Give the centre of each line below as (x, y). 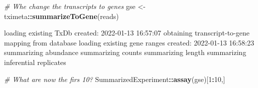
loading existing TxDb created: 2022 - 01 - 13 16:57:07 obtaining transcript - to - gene (127, 33)
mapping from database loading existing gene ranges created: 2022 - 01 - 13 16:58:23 (129, 42)
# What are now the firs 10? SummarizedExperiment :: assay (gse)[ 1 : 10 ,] (115, 79)
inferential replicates (35, 62)
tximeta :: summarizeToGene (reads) (61, 16)
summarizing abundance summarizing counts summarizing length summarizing (125, 52)
